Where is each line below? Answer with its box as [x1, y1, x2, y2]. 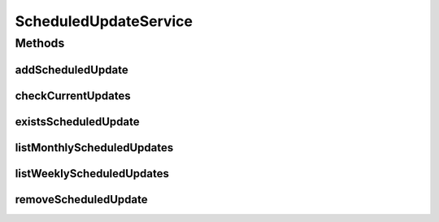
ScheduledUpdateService [15, 12, 193, 30]
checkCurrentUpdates [15, 89, 131, 102]
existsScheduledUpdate [15, 115, 140, 128]
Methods [15, 36, 65, 50]
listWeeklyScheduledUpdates [15, 167, 170, 181]
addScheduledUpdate [15, 63, 129, 76]
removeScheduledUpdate [15, 192, 148, 207]
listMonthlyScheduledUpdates [15, 141, 174, 155]
